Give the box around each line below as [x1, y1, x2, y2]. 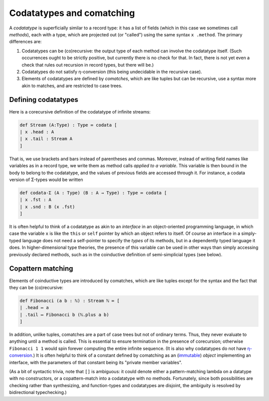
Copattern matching [9, 264, 73, 273]
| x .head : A [19, 129, 54, 134]
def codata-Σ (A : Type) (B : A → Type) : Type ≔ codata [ [19, 190, 167, 196]
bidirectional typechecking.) [9, 390, 67, 396]
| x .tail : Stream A [19, 136, 73, 142]
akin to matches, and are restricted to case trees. [21, 83, 123, 89]
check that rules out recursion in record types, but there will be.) [21, 62, 154, 68]
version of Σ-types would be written [9, 177, 83, 183]
